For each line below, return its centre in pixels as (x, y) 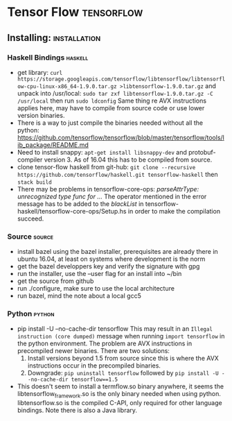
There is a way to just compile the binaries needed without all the (110, 123)
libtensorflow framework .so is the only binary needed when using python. (119, 395)
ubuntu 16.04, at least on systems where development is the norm (111, 259)
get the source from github (55, 281)
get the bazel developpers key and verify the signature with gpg (108, 266)
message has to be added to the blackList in (80, 204)
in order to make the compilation (174, 211)
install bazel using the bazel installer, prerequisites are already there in (117, 252)
